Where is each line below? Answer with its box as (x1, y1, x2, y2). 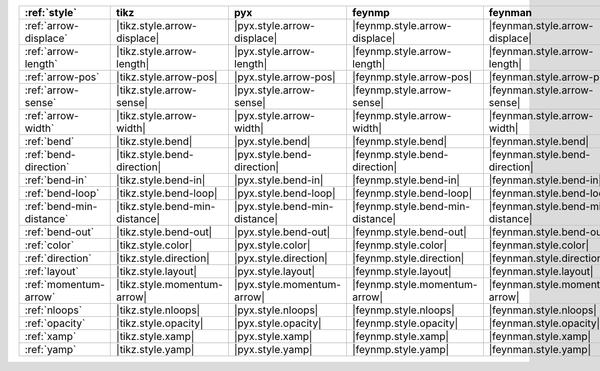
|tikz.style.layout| (116, 265, 197, 278)
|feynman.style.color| (488, 238, 590, 252)
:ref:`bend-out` (24, 225, 95, 239)
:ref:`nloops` (24, 303, 83, 317)
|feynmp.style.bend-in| (351, 173, 460, 187)
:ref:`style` (24, 6, 77, 19)
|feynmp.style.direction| (351, 251, 465, 265)
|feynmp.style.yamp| (351, 343, 450, 356)
